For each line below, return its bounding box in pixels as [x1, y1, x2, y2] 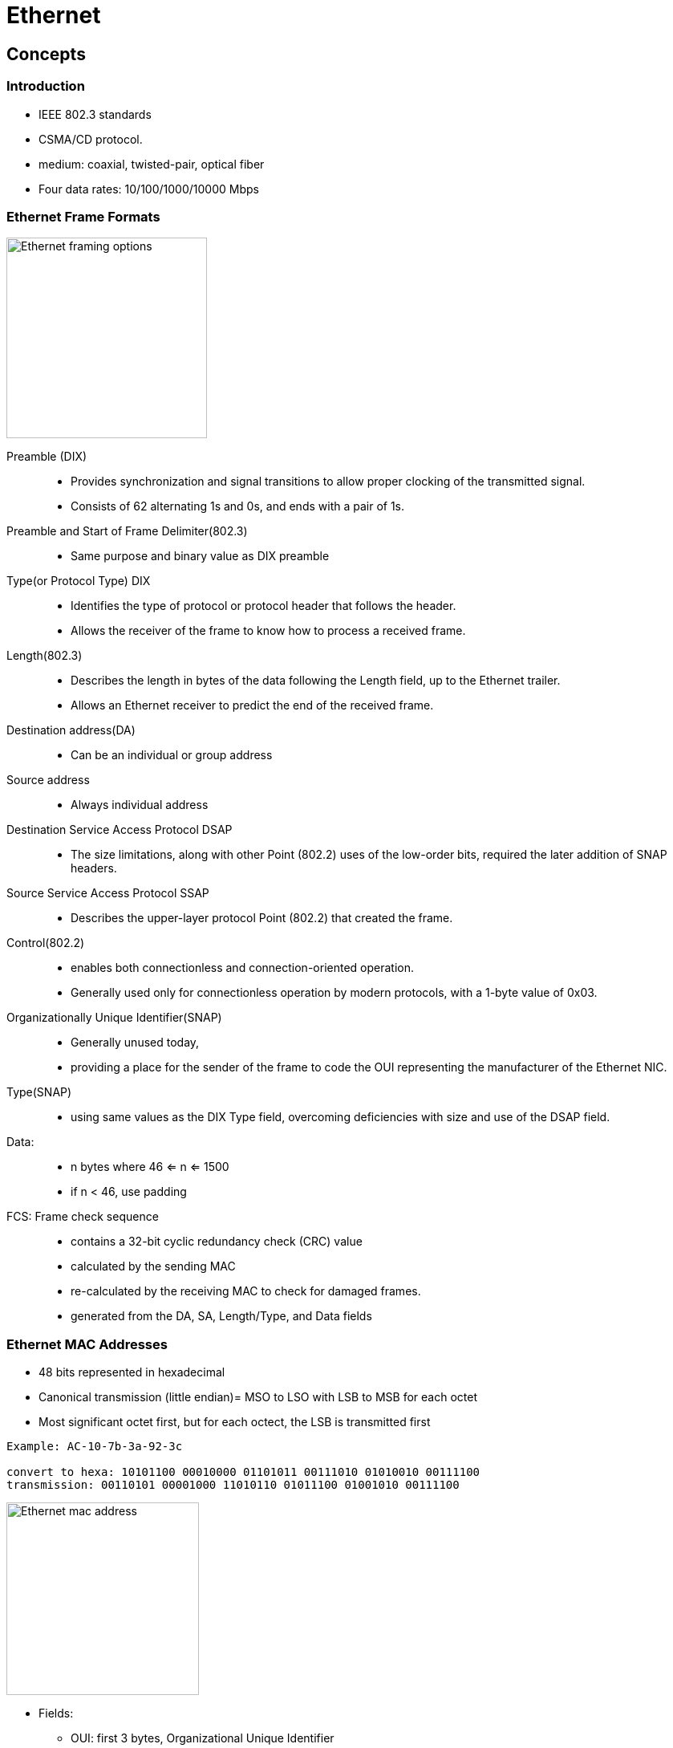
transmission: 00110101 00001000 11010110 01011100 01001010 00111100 [6, 1478, 460, 1492]
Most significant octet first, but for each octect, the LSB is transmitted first [39, 1415, 431, 1429]
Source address [6, 773, 90, 787]
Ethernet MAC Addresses [6, 1335, 168, 1352]
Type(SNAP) [6, 1085, 72, 1100]
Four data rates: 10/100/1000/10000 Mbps [39, 181, 259, 196]
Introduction [6, 78, 85, 95]
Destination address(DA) [6, 723, 136, 738]
